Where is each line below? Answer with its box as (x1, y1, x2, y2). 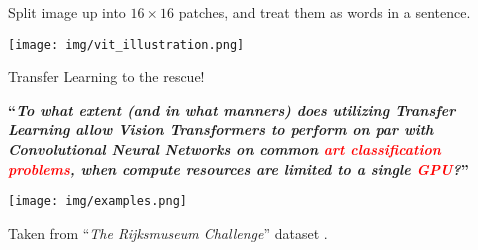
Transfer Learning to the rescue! (8, 66, 205, 87)
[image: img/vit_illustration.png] (8, 37, 245, 52)
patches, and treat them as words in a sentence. (178, 2, 471, 22)
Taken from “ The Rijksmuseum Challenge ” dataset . (8, 222, 328, 243)
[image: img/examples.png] (8, 194, 187, 209)
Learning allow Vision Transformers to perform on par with (8, 119, 434, 140)
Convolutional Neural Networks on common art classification (8, 139, 441, 160)
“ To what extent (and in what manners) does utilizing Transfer (8, 99, 456, 120)
